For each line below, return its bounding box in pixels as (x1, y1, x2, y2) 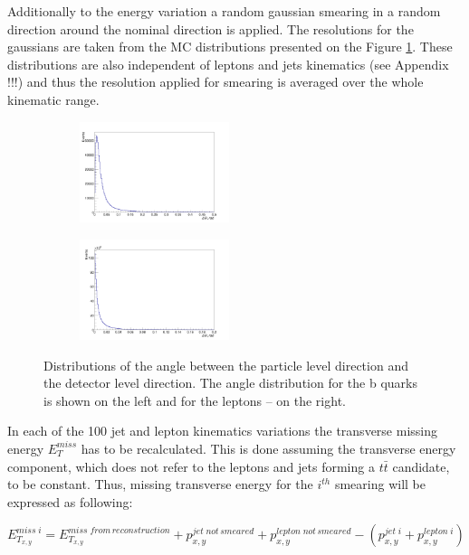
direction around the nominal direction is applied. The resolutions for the (7, 19, 414, 38)
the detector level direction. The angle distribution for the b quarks (43, 373, 417, 392)
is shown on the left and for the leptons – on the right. (43, 390, 346, 409)
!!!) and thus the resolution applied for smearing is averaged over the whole (7, 72, 424, 91)
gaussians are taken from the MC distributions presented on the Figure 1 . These (7, 37, 453, 56)
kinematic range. (7, 89, 100, 108)
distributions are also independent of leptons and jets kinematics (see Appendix (7, 54, 449, 73)
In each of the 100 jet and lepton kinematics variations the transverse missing (7, 421, 437, 440)
